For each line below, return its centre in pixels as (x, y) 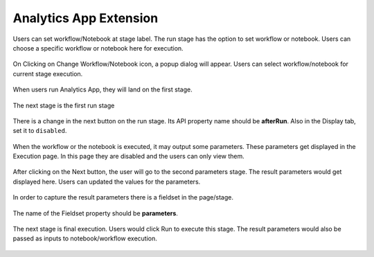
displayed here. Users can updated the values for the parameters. (107, 181)
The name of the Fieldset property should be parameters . (95, 213)
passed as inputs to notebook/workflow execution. (85, 238)
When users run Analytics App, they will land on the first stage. (103, 89)
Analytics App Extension (86, 18)
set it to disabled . (40, 131)
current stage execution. (48, 73)
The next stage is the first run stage (64, 105)
